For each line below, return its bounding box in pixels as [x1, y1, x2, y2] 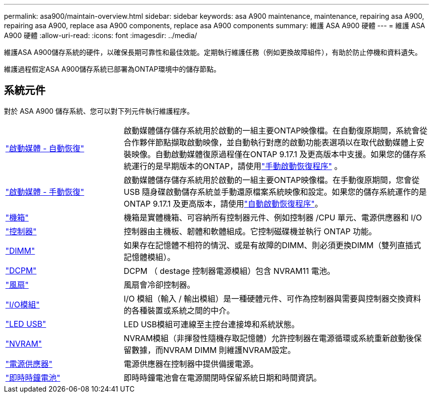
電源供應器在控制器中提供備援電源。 [124, 358, 259, 369]
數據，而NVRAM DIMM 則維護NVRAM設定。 [131, 345, 296, 355]
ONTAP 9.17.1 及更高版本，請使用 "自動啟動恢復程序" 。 [124, 198, 323, 209]
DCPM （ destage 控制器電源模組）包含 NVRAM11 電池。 [124, 265, 335, 276]
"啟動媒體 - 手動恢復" [5, 186, 85, 197]
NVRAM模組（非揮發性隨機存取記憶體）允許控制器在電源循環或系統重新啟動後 [124, 333, 414, 343]
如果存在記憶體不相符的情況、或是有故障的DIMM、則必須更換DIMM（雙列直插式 [124, 240, 421, 250]
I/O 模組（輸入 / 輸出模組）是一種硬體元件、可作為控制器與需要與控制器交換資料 [124, 293, 421, 304]
